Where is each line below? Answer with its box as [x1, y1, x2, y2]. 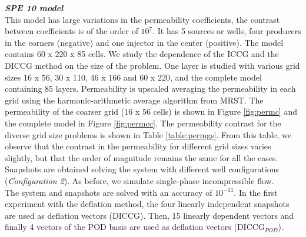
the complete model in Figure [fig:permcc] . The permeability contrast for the [5, 116, 281, 129]
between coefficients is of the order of [5, 25, 138, 37]
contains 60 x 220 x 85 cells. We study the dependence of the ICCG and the [5, 48, 279, 60]
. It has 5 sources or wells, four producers [152, 25, 301, 37]
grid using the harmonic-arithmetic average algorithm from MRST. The [5, 94, 264, 106]
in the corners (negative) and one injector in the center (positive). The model [5, 36, 284, 48]
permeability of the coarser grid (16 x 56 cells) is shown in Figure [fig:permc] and [5, 105, 297, 118]
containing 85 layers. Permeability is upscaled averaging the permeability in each [5, 82, 296, 95]
